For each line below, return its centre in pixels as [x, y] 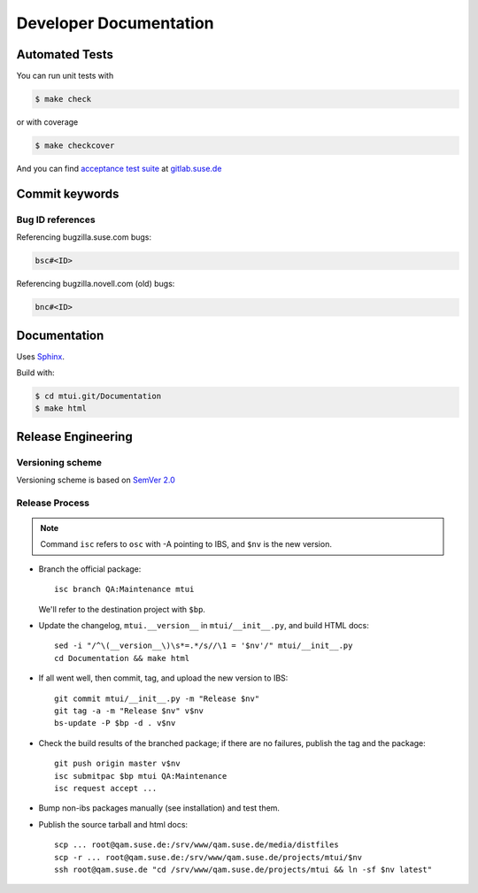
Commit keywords [68, 193]
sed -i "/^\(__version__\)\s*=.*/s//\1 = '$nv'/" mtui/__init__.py [204, 646]
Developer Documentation [115, 23]
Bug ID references [56, 219]
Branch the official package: [90, 569]
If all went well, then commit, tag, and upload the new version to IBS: [163, 678]
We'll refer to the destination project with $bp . [122, 609]
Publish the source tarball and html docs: [113, 824]
